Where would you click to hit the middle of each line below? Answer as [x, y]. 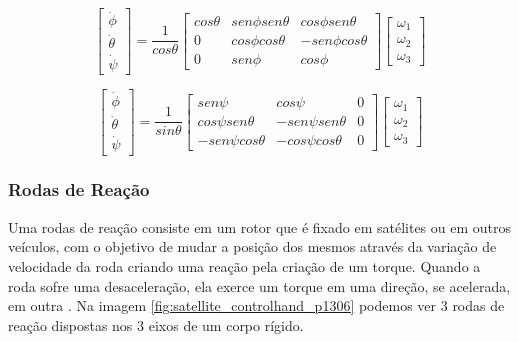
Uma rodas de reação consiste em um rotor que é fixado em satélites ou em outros [260, 226]
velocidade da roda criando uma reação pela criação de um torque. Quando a [244, 265]
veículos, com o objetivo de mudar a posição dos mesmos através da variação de [252, 246]
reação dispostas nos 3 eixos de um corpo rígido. [156, 324]
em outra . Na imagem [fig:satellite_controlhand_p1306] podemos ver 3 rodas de [256, 305]
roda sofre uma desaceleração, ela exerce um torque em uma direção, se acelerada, [259, 285]
